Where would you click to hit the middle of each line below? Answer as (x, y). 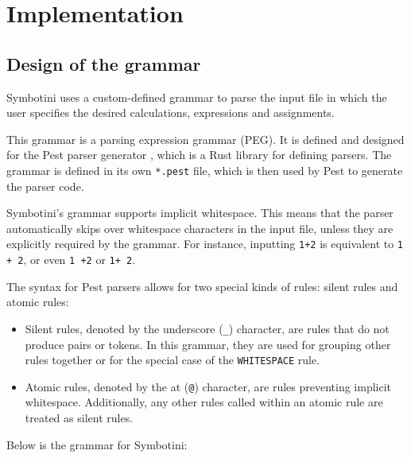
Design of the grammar (104, 63)
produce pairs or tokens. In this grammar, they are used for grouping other (208, 344)
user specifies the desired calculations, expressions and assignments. (171, 113)
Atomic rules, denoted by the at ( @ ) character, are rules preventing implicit (208, 386)
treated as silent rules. (79, 418)
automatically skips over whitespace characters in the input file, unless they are (200, 228)
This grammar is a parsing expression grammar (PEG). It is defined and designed (205, 139)
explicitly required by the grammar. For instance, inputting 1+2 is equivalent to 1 (205, 244)
